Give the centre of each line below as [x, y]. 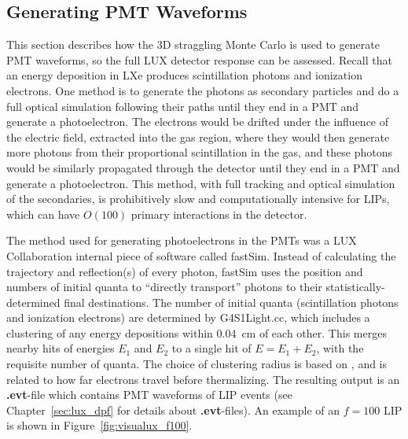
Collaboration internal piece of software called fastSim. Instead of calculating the [201, 255]
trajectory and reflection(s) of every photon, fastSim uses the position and [185, 271]
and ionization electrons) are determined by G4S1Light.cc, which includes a [188, 317]
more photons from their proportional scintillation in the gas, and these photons [200, 152]
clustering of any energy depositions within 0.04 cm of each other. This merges [197, 332]
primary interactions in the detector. [219, 214]
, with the [340, 348]
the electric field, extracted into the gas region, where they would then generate [198, 136]
